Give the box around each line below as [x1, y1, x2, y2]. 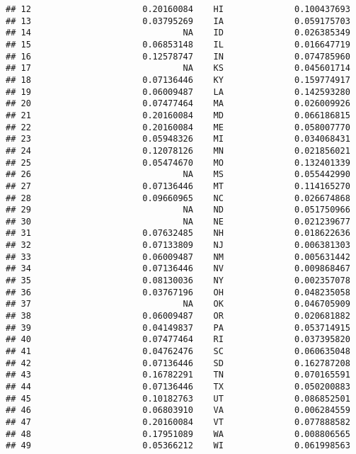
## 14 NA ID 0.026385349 [6, 28, 350, 38]
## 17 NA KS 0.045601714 [6, 63, 350, 74]
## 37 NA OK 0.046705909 [6, 299, 350, 310]
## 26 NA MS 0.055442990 [6, 169, 350, 180]
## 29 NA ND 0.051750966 [6, 205, 350, 215]
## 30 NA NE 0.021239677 [6, 216, 350, 227]
